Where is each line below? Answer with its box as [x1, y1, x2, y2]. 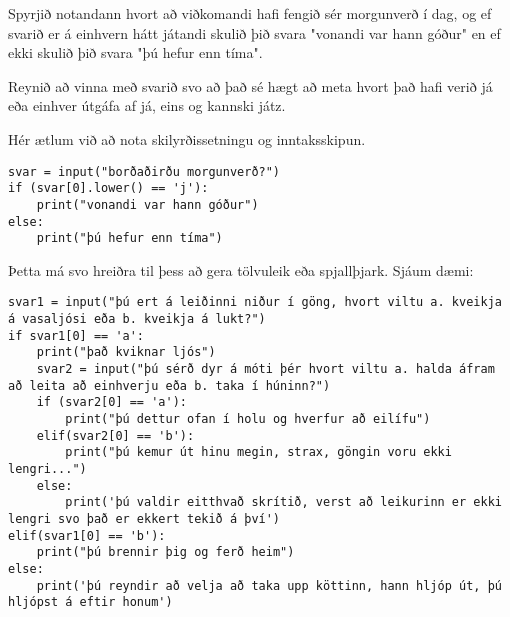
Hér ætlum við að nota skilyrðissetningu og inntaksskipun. [8, 128, 366, 149]
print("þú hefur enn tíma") [36, 231, 223, 246]
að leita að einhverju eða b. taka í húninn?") [8, 378, 331, 393]
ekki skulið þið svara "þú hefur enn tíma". [8, 42, 263, 63]
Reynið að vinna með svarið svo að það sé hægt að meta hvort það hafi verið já [8, 75, 493, 96]
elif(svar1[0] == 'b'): [8, 528, 166, 543]
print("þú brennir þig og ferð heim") [36, 545, 295, 560]
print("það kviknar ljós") [36, 345, 216, 360]
